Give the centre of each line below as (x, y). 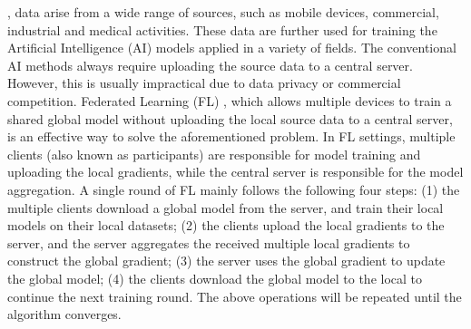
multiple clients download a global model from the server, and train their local (226, 207)
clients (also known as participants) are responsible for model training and (214, 154)
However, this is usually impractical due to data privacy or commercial (204, 83)
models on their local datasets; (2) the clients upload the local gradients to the (226, 225)
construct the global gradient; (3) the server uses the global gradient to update (226, 261)
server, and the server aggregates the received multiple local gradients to (209, 242)
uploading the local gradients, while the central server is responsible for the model (235, 172)
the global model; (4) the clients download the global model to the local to (215, 278)
